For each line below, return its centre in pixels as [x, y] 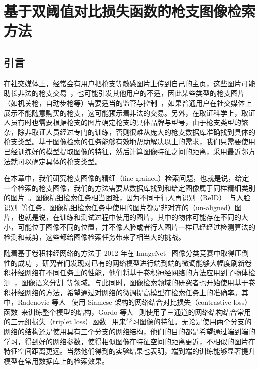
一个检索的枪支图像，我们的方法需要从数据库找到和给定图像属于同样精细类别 [129, 187]
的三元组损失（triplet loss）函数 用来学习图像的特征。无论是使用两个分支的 [128, 321]
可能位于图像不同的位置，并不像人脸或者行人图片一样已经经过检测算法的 [136, 227]
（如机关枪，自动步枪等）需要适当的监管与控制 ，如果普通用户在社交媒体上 [128, 102]
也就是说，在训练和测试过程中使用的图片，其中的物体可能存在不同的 [129, 217]
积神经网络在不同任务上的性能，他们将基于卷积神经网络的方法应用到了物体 [126, 273]
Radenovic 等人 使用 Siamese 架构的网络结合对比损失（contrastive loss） [134, 302]
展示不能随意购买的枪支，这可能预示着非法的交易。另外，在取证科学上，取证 [129, 112]
